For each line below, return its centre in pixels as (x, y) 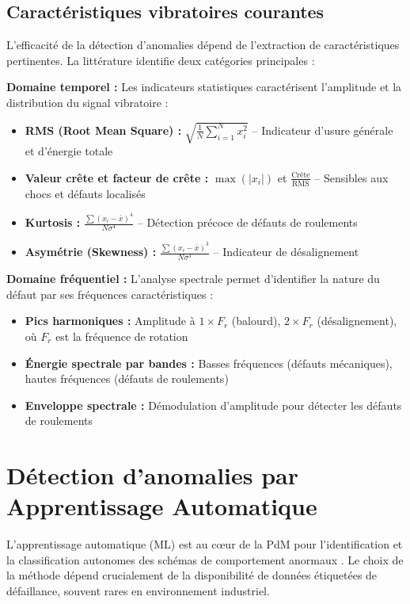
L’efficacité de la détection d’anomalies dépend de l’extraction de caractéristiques (203, 45)
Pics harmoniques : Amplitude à (110, 321)
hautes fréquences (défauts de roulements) (127, 378)
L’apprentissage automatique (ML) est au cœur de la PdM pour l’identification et (205, 544)
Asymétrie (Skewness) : (91, 252)
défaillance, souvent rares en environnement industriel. (138, 591)
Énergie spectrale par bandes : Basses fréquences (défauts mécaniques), (209, 363)
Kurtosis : (53, 222)
